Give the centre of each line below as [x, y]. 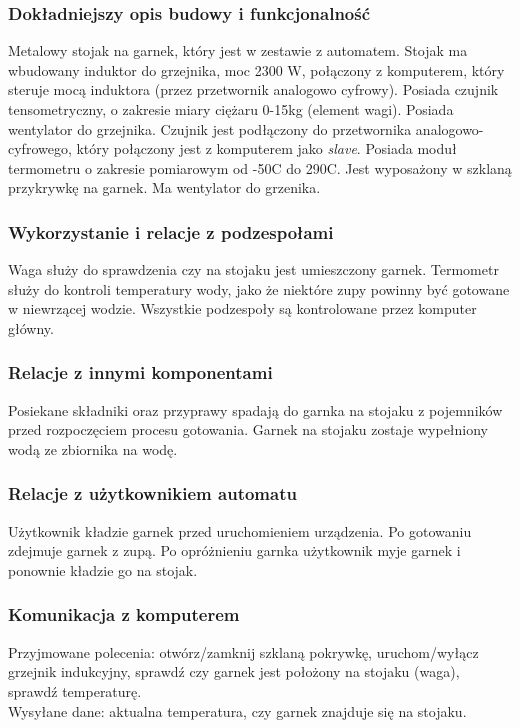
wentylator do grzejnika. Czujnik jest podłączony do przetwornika [210, 128]
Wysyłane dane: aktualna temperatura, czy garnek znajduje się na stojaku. [237, 710]
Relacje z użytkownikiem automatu [152, 493]
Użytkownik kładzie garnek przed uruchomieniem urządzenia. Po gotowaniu [240, 530]
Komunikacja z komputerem [124, 614]
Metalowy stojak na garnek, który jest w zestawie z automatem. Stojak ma [238, 50]
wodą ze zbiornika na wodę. [93, 448]
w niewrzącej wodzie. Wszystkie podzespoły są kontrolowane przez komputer [242, 308]
